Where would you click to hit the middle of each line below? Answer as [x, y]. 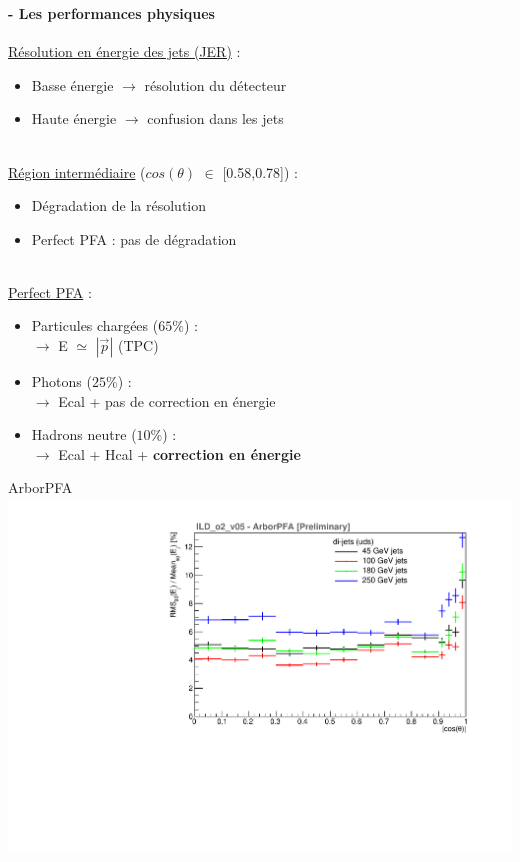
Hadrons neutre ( [84, 434]
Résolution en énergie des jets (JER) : [124, 51]
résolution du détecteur [215, 84]
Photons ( [61, 381]
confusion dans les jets [215, 118]
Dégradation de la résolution [118, 205]
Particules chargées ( [95, 325]
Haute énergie [74, 118]
